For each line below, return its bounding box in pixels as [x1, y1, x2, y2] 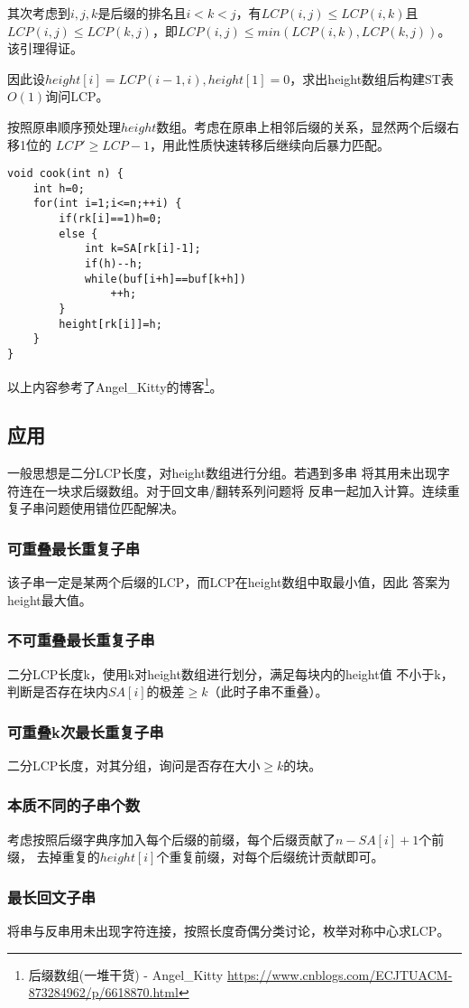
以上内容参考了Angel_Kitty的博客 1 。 [7, 374, 223, 396]
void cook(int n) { [7, 167, 124, 181]
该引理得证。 [7, 39, 83, 58]
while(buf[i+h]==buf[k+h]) [84, 272, 246, 285]
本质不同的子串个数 [7, 794, 141, 817]
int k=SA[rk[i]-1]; [84, 242, 201, 256]
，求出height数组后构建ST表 [290, 69, 454, 88]
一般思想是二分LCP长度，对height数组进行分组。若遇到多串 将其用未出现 [7, 463, 437, 482]
